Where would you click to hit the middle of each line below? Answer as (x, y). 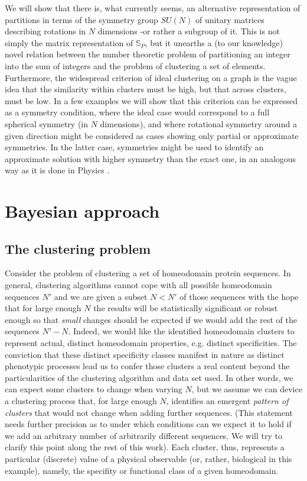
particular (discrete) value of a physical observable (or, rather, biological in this (148, 458)
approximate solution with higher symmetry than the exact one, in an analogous (151, 158)
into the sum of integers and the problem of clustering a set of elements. (135, 65)
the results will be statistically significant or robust (186, 308)
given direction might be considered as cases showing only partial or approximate (152, 135)
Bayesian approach (82, 211)
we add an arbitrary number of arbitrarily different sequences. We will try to (143, 435)
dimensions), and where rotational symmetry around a (198, 123)
